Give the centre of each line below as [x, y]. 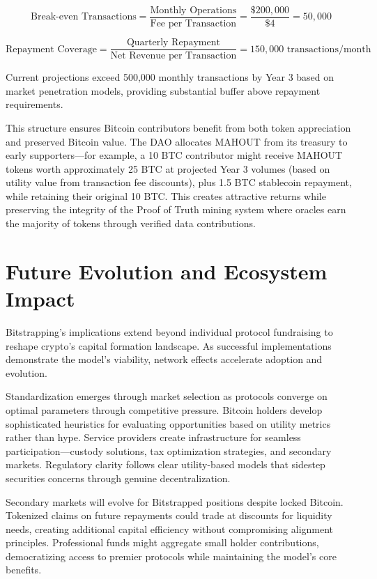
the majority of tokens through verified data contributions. [131, 223]
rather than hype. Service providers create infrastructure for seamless [153, 437]
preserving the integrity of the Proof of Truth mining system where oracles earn [176, 209]
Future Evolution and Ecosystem [167, 271]
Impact [40, 299]
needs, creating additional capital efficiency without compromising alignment [170, 528]
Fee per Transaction [193, 24]
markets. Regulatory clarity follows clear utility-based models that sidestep [166, 464]
